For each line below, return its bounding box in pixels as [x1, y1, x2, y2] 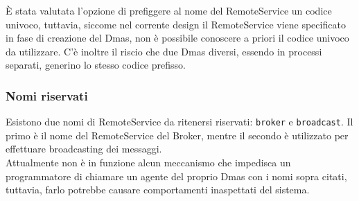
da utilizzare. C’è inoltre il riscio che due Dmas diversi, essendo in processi [6, 44, 322, 58]
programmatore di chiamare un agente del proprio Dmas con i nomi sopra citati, [6, 168, 347, 183]
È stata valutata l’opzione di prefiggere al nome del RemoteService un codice [6, 3, 332, 17]
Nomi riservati [6, 87, 88, 104]
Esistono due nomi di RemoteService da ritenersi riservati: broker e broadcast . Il [6, 114, 353, 129]
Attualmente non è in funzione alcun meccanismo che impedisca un [6, 155, 291, 170]
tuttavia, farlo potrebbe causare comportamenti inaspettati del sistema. [6, 182, 310, 197]
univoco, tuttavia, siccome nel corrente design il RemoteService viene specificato [6, 17, 346, 31]
